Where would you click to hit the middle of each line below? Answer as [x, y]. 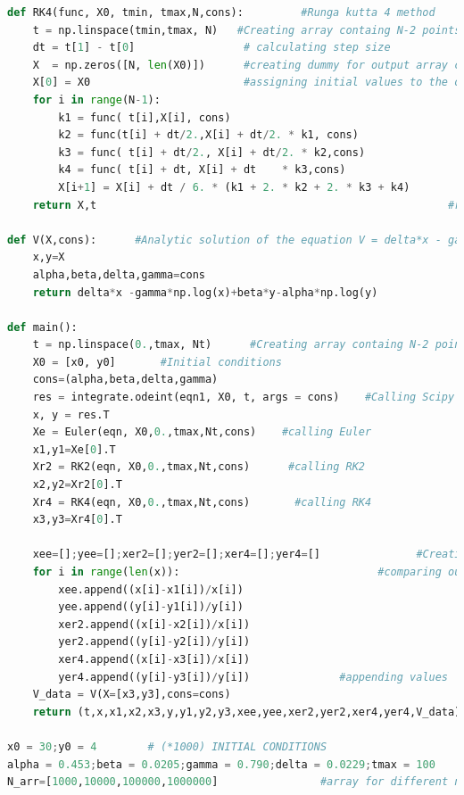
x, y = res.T [71, 414]
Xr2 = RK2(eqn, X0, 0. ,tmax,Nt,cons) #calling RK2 [199, 467]
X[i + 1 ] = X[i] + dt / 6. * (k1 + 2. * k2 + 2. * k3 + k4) [234, 187]
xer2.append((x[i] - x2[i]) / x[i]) [154, 624]
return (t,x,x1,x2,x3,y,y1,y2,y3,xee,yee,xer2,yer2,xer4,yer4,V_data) [247, 712]
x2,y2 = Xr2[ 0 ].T [77, 485]
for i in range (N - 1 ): [96, 99]
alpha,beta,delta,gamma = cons [119, 274]
